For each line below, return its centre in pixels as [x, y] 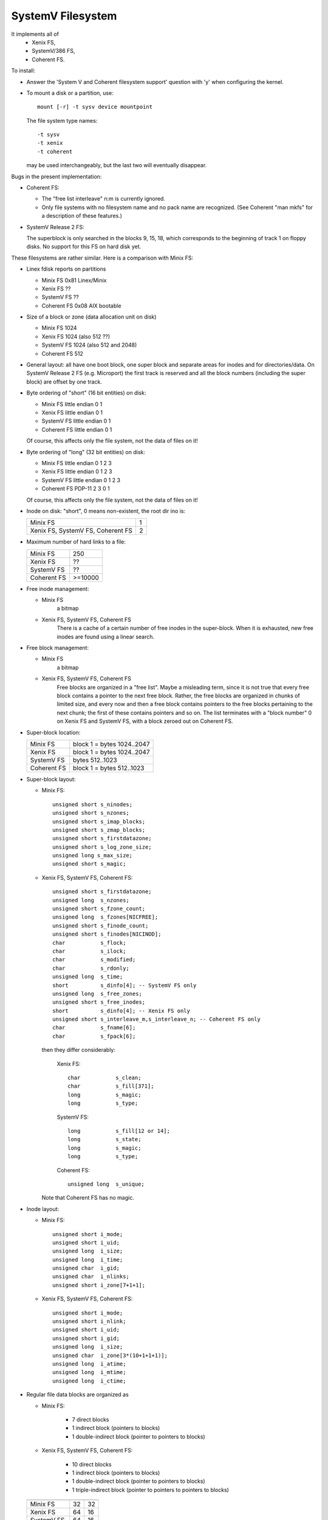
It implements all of [35, 34]
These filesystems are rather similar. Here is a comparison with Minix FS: [102, 258]
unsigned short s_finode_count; [101, 925]
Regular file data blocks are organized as [77, 1395]
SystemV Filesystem [64, 16]
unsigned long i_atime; [89, 1364]
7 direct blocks [91, 1419]
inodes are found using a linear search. [106, 637]
